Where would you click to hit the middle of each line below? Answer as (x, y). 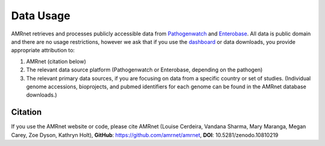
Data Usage (41, 16)
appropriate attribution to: (43, 50)
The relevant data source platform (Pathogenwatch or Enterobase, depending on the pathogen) (144, 70)
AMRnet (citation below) (56, 61)
